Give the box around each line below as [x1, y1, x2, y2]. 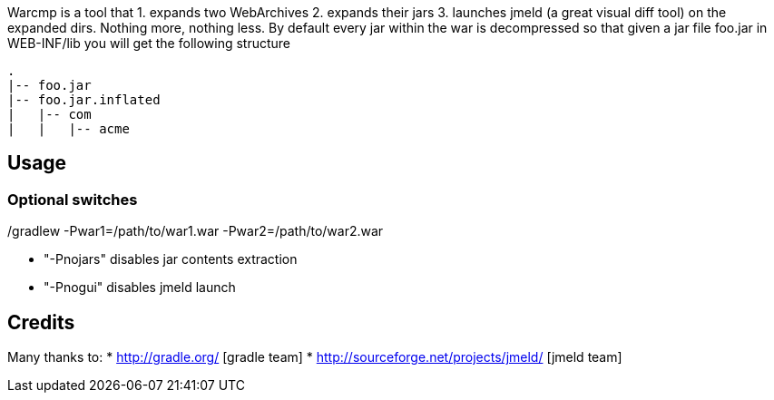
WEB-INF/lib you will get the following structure [7, 35, 291, 51]
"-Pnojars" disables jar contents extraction [44, 251, 298, 268]
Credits [7, 310, 75, 334]
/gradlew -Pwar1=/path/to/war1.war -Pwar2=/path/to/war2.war [7, 223, 384, 239]
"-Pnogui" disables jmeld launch [44, 279, 236, 296]
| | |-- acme [7, 122, 130, 136]
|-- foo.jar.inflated [7, 93, 161, 107]
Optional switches [7, 190, 138, 209]
